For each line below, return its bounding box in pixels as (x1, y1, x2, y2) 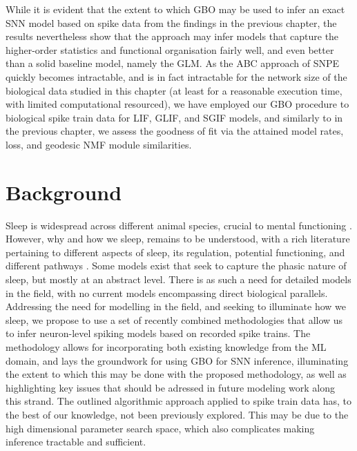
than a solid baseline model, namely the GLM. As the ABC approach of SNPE (6, 56, 339, 70)
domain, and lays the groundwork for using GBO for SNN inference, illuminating (6, 353, 349, 367)
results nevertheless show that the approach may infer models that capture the (6, 29, 339, 44)
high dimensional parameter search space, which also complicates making (6, 421, 315, 435)
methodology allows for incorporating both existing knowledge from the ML (6, 340, 327, 354)
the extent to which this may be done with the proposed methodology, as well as (6, 367, 347, 381)
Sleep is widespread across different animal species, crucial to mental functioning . (6, 218, 352, 232)
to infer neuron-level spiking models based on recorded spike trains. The (6, 326, 311, 340)
